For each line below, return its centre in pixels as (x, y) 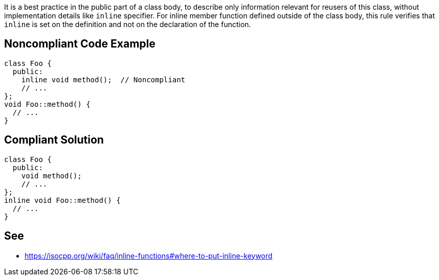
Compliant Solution (54, 140)
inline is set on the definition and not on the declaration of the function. (128, 24)
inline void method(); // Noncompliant (103, 79)
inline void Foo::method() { (62, 200)
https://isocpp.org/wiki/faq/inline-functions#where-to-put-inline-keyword (149, 255)
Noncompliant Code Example (80, 44)
